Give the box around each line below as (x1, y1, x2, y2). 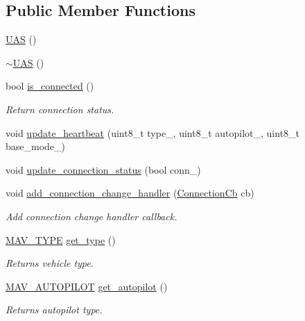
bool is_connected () (6, 79, 94, 93)
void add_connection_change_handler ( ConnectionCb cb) (6, 186, 254, 200)
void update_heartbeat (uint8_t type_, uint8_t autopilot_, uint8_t (6, 125, 300, 140)
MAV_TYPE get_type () (6, 232, 116, 247)
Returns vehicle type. (6, 256, 94, 270)
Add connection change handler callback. (6, 208, 177, 223)
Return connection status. (6, 101, 114, 116)
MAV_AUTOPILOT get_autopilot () (6, 279, 168, 293)
